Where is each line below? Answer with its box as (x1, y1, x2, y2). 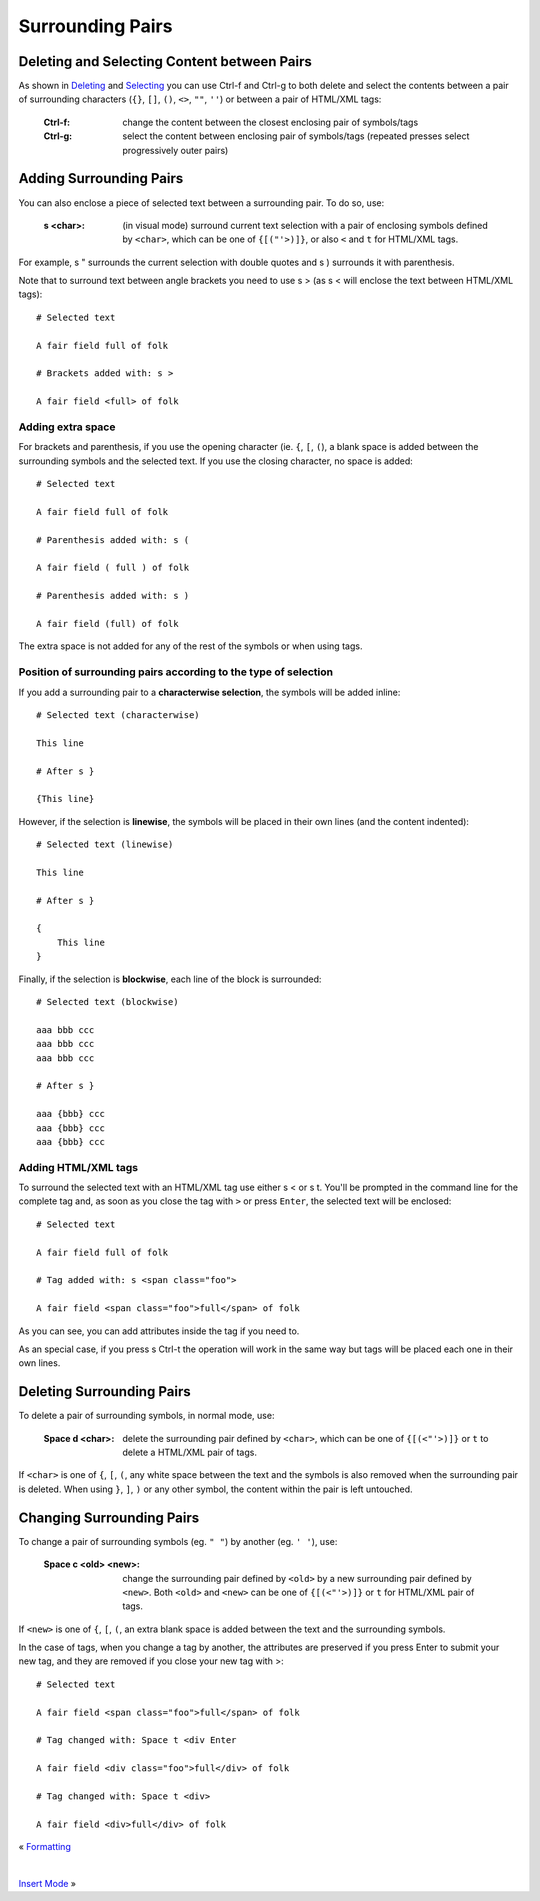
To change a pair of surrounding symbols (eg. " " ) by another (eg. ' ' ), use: (18, 1535, 338, 1547)
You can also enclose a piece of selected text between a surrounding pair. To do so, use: (18, 196, 385, 209)
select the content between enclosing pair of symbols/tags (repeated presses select (122, 130, 470, 142)
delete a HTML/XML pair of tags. (122, 1446, 257, 1459)
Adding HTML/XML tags (18, 1160, 139, 1174)
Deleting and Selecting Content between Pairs (18, 53, 312, 70)
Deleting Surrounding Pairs (18, 1383, 191, 1400)
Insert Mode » (18, 1877, 77, 1889)
